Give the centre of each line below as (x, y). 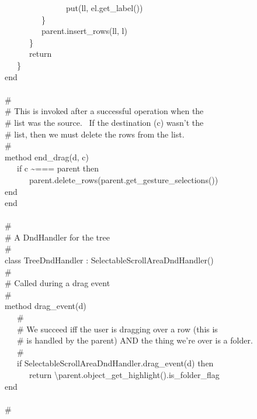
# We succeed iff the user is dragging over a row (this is (117, 329)
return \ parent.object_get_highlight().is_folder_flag (124, 375)
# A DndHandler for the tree (57, 237)
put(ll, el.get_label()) (104, 8)
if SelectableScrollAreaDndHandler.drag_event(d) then (115, 363)
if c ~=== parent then (58, 168)
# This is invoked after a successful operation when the (104, 111)
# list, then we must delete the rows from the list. (95, 134)
